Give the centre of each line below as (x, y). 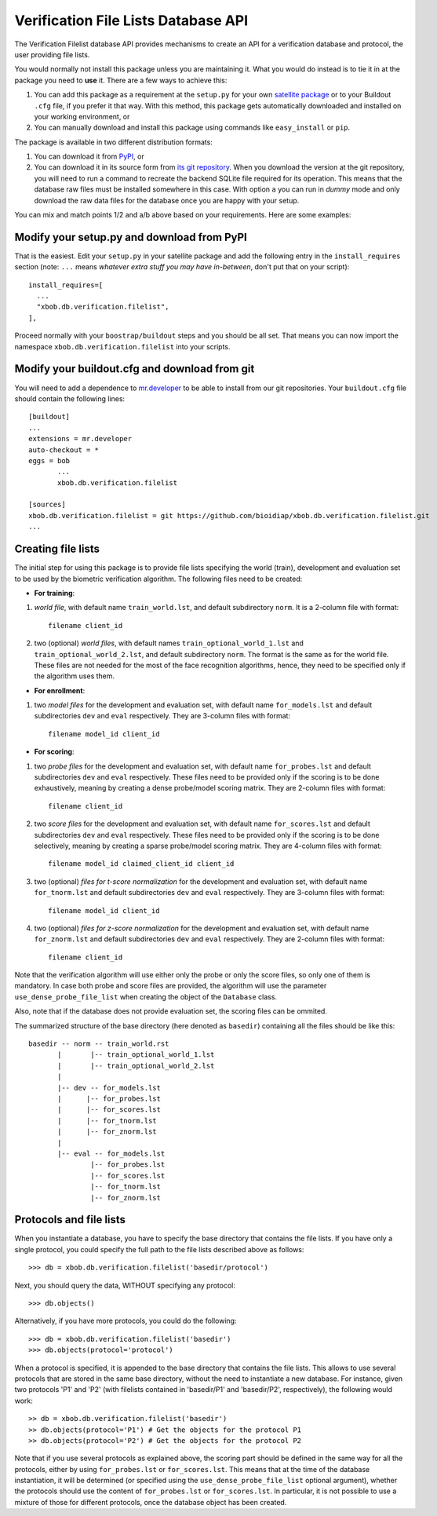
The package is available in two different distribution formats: (114, 142)
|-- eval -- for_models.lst (111, 1153)
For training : (55, 593)
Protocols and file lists (70, 1220)
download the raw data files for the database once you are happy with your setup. (167, 200)
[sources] (47, 505)
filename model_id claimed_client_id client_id (141, 864)
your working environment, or (82, 116)
